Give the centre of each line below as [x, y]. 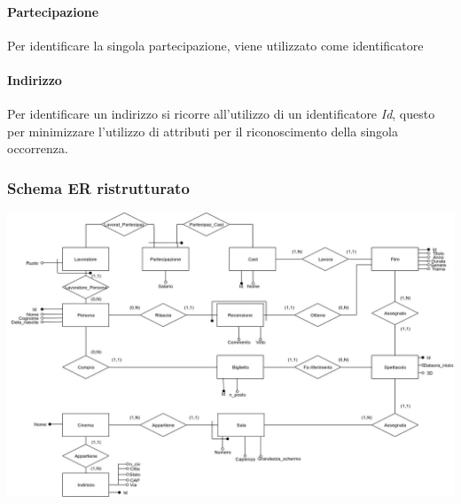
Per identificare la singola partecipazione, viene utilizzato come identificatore [215, 45]
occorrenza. [38, 148]
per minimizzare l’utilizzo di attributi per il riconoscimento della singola [203, 131]
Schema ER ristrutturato [98, 187]
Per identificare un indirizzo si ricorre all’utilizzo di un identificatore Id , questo [221, 114]
